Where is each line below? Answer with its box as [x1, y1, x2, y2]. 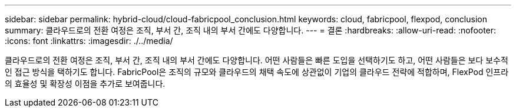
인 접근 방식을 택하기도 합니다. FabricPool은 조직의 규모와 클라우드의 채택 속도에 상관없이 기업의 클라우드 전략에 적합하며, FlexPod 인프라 [5, 67, 509, 77]
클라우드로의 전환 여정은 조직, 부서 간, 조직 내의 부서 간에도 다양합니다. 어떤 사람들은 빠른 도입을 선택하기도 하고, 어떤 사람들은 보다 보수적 [5, 55, 508, 65]
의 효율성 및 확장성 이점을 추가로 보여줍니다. [5, 79, 166, 89]
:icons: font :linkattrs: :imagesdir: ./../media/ [5, 36, 173, 46]
